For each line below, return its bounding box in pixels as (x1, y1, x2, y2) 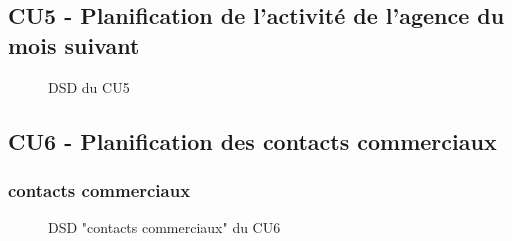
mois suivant (8, 29, 140, 60)
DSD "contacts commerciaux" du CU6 (48, 217, 281, 238)
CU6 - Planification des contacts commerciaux (8, 125, 497, 156)
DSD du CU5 (48, 76, 130, 97)
